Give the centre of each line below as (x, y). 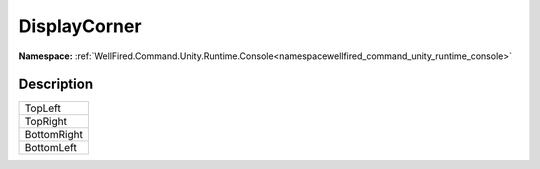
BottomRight (54, 135)
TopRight (45, 122)
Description (56, 84)
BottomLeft (50, 148)
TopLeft (43, 108)
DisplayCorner (80, 26)
